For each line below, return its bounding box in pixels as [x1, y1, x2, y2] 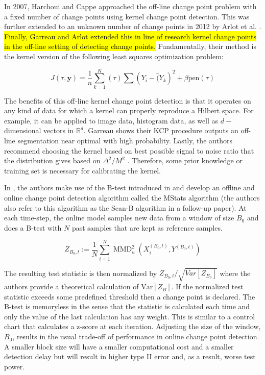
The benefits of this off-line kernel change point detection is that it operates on [4, 95, 251, 106]
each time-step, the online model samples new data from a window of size [4, 212, 234, 223]
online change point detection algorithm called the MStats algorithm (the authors [4, 192, 260, 203]
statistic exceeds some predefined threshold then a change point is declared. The [4, 291, 255, 302]
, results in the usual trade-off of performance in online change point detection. [12, 331, 259, 342]
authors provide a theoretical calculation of [4, 281, 139, 292]
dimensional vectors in [4, 125, 74, 136]
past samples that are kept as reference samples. [71, 222, 223, 233]
